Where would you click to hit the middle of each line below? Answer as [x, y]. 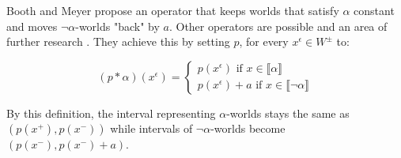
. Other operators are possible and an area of [278, 26]
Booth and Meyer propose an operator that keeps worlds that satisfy [173, 10]
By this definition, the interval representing [111, 113]
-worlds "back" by [117, 26]
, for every [264, 41]
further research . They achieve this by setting [118, 41]
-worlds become [248, 128]
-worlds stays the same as [288, 113]
